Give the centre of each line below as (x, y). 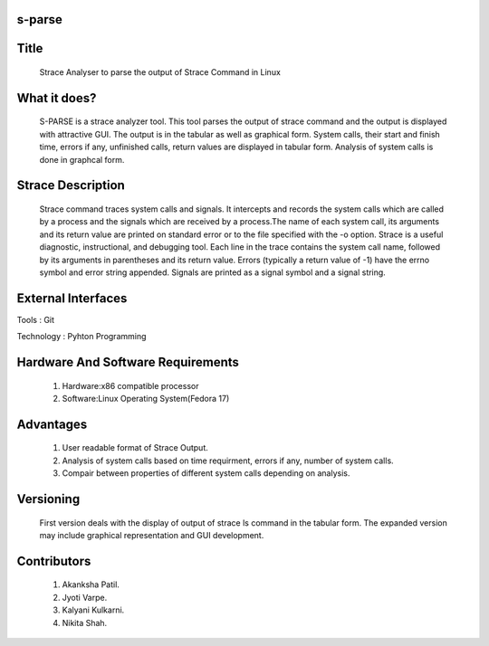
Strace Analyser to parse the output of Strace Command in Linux (160, 72)
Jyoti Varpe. (85, 597)
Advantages (52, 424)
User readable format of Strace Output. (135, 448)
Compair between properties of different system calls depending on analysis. (206, 473)
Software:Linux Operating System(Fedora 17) (146, 399)
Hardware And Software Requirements (128, 362)
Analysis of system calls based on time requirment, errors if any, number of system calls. (228, 461)
